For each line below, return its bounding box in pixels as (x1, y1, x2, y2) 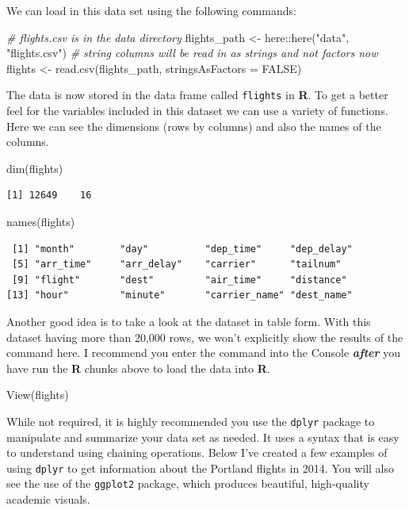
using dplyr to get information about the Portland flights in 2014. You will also (6, 459, 395, 476)
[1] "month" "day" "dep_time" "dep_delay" (12, 243, 353, 255)
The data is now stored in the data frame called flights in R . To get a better (6, 86, 388, 103)
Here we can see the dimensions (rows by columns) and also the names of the (6, 117, 381, 134)
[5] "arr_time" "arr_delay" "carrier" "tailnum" (12, 259, 342, 270)
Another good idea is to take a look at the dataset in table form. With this (6, 313, 371, 329)
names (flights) (6, 213, 75, 229)
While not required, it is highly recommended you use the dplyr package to (6, 412, 375, 429)
